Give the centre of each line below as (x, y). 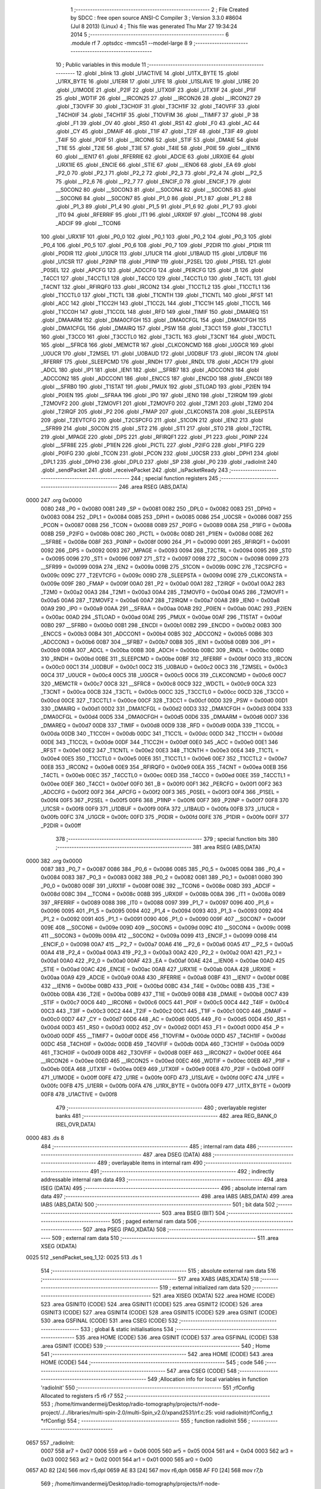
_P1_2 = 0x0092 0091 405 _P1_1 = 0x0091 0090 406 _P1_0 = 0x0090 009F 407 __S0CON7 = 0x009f (163, 919)
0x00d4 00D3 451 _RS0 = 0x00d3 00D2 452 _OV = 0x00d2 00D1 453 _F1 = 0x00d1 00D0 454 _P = (163, 1027)
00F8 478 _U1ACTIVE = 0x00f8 (79, 1094)
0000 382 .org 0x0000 (54, 861)
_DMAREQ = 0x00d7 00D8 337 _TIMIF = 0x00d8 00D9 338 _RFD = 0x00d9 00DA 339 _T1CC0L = (160, 725)
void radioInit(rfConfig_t (243, 1412)
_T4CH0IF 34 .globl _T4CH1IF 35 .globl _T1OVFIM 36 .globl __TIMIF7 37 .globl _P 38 (157, 115)
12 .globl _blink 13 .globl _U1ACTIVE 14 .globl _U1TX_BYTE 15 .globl (158, 73)
